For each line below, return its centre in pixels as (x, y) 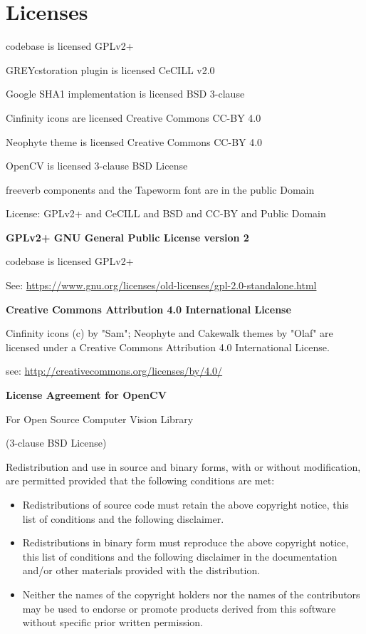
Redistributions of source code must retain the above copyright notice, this (185, 504)
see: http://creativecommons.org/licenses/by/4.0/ (114, 371)
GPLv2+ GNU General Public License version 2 (127, 237)
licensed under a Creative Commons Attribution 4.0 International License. (168, 347)
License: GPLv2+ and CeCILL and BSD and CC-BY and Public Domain (166, 213)
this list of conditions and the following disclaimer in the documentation (180, 556)
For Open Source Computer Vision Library (100, 419)
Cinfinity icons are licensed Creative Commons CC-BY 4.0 (134, 117)
